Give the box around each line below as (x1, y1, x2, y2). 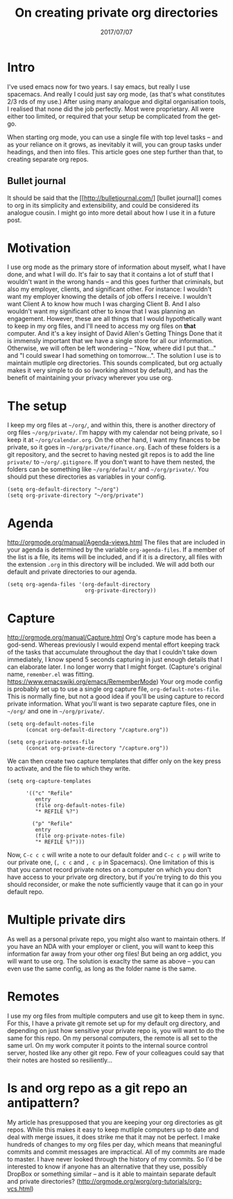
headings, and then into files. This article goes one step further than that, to (7, 147, 223, 156)
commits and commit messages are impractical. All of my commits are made (7, 1148, 225, 1156)
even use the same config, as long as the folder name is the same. (7, 964, 197, 973)
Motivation (7, 240, 71, 256)
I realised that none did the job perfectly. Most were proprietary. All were (7, 104, 215, 113)
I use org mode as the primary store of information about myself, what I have (7, 263, 226, 272)
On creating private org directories (15, 5, 218, 21)
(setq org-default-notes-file (7, 720, 95, 727)
